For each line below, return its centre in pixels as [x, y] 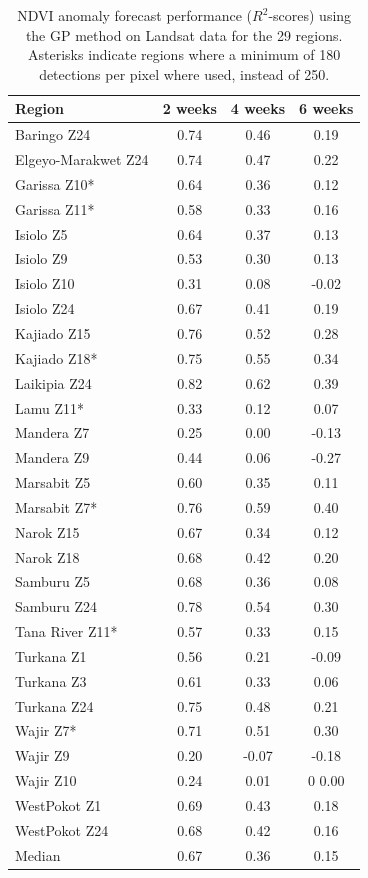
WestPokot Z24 [62, 829]
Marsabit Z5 [53, 482]
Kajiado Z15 [53, 332]
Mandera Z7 [52, 432]
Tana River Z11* [66, 631]
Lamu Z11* [50, 407]
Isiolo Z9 [41, 258]
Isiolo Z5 [41, 233]
